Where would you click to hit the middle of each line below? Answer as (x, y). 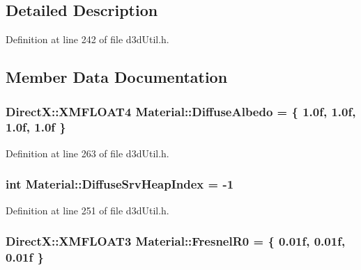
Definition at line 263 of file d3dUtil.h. (87, 153)
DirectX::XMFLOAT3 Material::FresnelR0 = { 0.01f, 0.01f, (176, 241)
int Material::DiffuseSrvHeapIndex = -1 (120, 184)
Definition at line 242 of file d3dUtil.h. (87, 39)
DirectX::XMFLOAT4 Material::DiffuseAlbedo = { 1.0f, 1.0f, (181, 111)
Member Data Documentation (117, 77)
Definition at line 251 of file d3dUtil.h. (87, 210)
